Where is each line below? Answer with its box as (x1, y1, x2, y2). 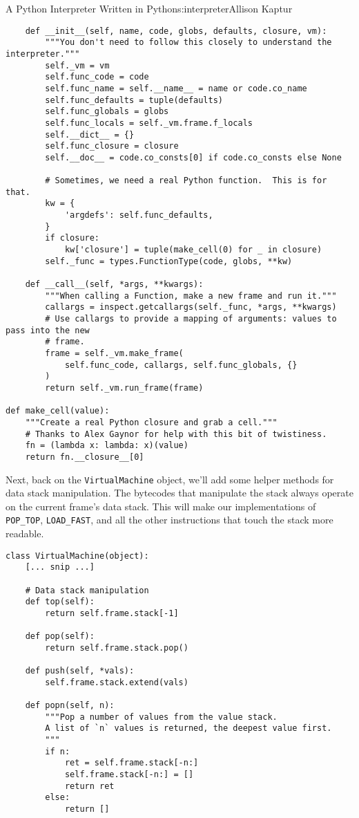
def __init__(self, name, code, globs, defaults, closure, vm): (25, 26, 327, 36)
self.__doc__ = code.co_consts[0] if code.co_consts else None (45, 152, 342, 162)
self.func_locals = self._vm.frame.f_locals (45, 118, 253, 128)
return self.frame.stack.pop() (45, 642, 188, 653)
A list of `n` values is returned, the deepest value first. (45, 723, 332, 734)
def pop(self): (25, 631, 95, 642)
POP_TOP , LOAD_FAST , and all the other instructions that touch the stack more (6, 512, 333, 527)
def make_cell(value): (6, 406, 110, 416)
